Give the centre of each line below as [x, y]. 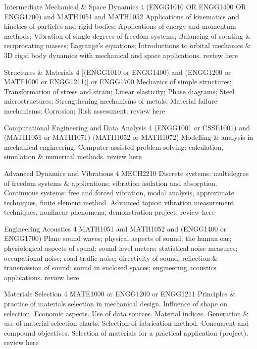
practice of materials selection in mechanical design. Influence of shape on [116, 304]
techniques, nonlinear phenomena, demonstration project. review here [109, 212]
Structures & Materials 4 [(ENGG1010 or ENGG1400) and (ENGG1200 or [118, 72]
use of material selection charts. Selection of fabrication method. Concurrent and [127, 323]
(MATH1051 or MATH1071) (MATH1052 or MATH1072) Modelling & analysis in [129, 137]
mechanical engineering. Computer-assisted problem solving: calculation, [114, 146]
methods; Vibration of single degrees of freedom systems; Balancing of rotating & [128, 35]
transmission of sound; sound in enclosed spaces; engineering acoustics [110, 267]
